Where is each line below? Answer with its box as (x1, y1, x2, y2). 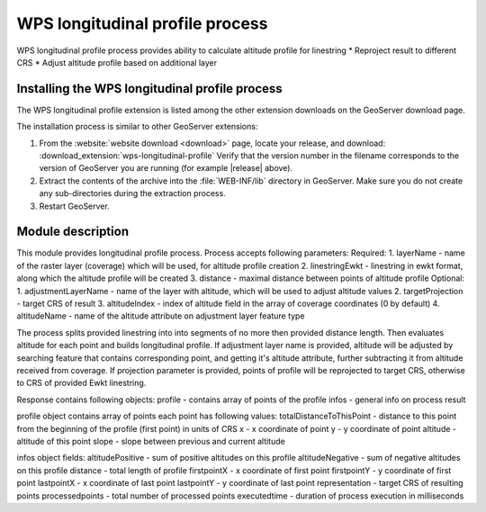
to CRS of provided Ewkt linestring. (16, 378, 147, 389)
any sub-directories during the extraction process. (39, 188, 227, 199)
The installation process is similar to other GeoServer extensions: (16, 121, 258, 132)
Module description (16, 224, 130, 239)
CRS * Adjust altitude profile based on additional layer (16, 57, 218, 67)
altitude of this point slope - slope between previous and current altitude (16, 436, 285, 446)
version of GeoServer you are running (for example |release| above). (39, 163, 293, 174)
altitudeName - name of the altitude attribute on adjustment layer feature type (16, 310, 305, 321)
